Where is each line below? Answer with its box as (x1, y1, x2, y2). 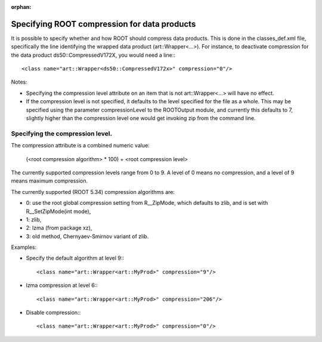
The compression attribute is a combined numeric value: (11, 142, 150, 149)
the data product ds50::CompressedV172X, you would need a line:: (11, 51, 176, 58)
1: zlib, (26, 215, 42, 223)
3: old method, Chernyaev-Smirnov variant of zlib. (26, 233, 149, 240)
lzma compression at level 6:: (26, 282, 98, 289)
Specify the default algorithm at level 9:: (26, 254, 125, 262)
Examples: (11, 244, 37, 251)
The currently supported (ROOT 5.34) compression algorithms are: (11, 188, 175, 195)
